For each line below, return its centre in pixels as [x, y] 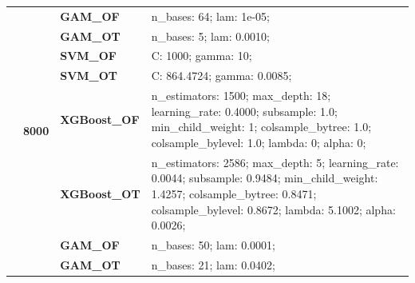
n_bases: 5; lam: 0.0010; [210, 36]
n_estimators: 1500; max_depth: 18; [241, 96]
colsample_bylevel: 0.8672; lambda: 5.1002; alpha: [273, 209]
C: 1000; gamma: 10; [202, 56]
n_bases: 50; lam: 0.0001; [213, 244]
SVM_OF [89, 56]
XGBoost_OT [100, 193]
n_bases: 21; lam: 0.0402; [213, 264]
